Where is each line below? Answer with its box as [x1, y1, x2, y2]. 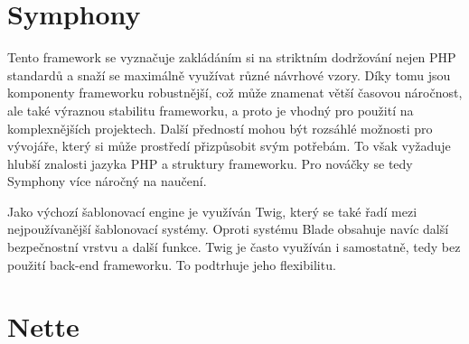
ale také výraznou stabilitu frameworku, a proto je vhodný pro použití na [7, 100, 414, 119]
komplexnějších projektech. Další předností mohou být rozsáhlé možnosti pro [7, 118, 433, 137]
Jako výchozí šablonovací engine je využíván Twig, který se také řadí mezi [7, 201, 417, 220]
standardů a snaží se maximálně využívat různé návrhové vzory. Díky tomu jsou [7, 65, 451, 84]
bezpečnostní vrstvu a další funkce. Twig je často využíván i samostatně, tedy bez [7, 237, 461, 256]
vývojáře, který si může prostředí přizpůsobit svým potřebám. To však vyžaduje [7, 136, 451, 155]
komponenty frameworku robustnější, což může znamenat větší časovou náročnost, [7, 83, 463, 102]
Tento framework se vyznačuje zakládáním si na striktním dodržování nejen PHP [7, 48, 456, 67]
